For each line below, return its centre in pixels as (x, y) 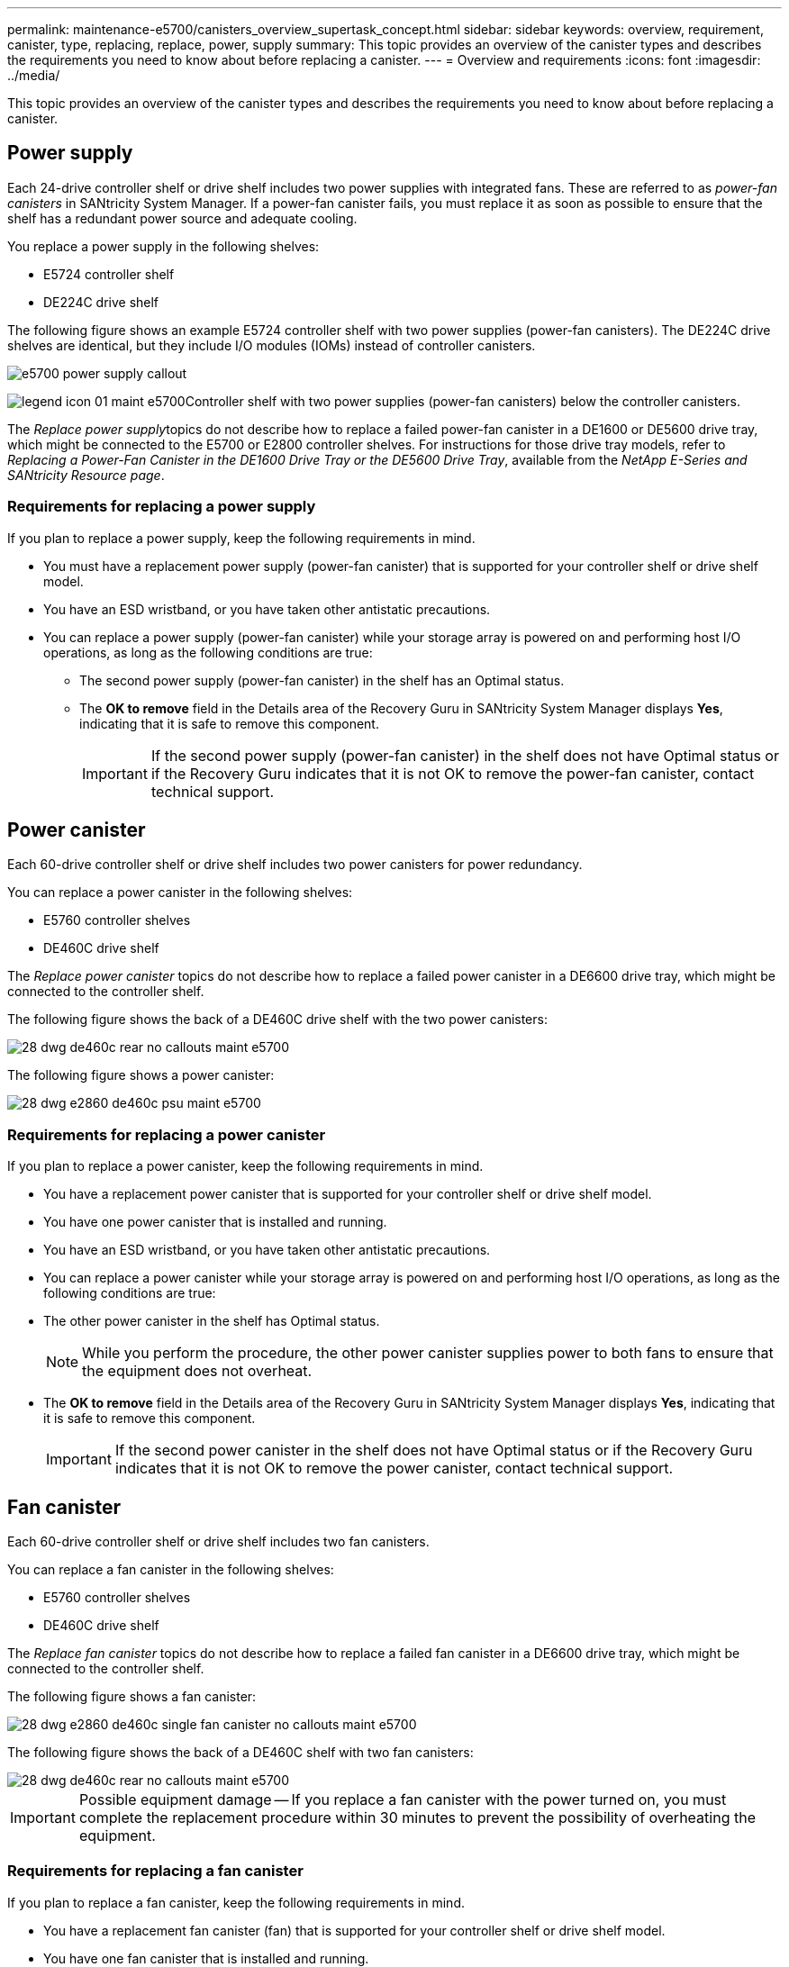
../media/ (34, 75)
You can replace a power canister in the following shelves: (180, 893)
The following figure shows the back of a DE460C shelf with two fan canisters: (240, 1753)
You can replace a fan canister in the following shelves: (171, 1570)
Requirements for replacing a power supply (162, 507)
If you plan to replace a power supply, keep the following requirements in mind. (241, 538)
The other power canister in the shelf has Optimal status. (212, 1321)
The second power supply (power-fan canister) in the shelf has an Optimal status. (322, 680)
